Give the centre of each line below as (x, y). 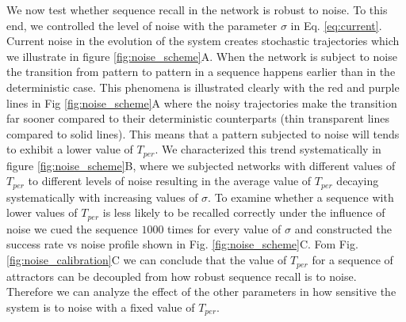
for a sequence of (352, 260)
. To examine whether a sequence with (301, 197)
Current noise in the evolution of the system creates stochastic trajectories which (203, 41)
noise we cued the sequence (72, 228)
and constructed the (343, 228)
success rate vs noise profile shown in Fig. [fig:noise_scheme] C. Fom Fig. (182, 244)
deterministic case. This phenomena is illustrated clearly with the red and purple (203, 87)
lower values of (42, 212)
